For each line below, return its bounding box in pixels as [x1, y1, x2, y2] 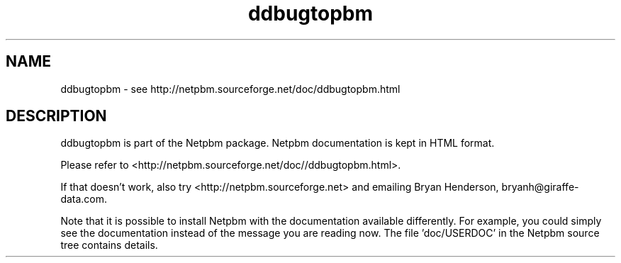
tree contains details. [60, 239, 158, 252]
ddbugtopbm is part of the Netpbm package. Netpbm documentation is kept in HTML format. [60, 137, 495, 150]
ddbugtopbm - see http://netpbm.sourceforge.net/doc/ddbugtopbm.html [60, 82, 401, 95]
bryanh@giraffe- [501, 181, 579, 194]
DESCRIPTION [6, 107, 107, 125]
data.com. [60, 193, 108, 206]
